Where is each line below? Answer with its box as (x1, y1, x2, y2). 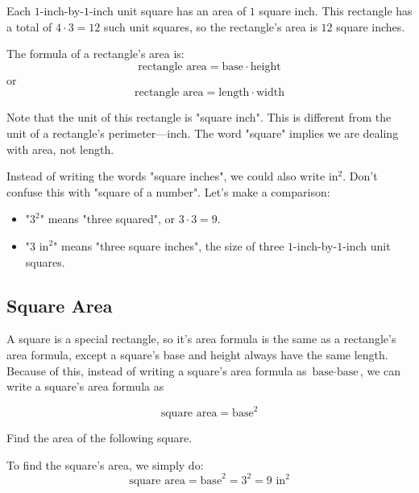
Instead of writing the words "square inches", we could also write (6, 168, 326, 184)
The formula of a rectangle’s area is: (6, 45, 185, 62)
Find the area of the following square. (6, 429, 193, 446)
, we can (359, 362, 401, 379)
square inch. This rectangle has (259, 2, 413, 19)
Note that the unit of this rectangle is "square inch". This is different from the (6, 109, 392, 126)
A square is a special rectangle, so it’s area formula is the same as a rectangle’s (6, 330, 396, 347)
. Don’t (342, 168, 378, 184)
